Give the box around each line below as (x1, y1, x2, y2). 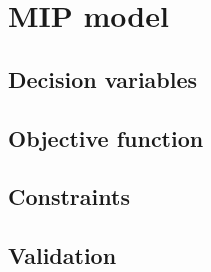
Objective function (8, 122, 204, 153)
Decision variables (8, 63, 198, 94)
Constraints (8, 181, 130, 212)
